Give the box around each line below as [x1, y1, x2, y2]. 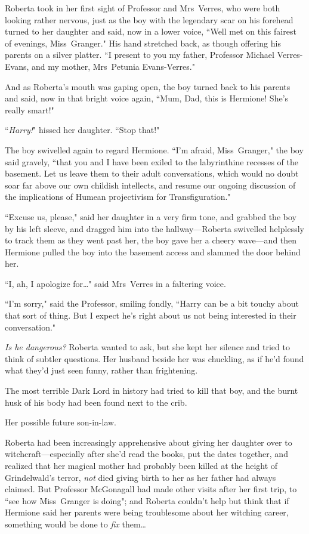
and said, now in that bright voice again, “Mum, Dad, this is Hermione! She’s [5, 92, 289, 104]
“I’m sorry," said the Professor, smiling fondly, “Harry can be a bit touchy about [5, 297, 299, 310]
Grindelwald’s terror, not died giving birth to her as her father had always [5, 471, 276, 483]
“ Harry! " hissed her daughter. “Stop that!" [5, 124, 160, 136]
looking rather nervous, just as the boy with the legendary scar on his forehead [5, 13, 293, 26]
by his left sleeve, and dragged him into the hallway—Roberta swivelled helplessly [5, 222, 304, 234]
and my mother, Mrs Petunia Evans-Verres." [31, 60, 195, 72]
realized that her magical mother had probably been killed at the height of [5, 459, 278, 471]
